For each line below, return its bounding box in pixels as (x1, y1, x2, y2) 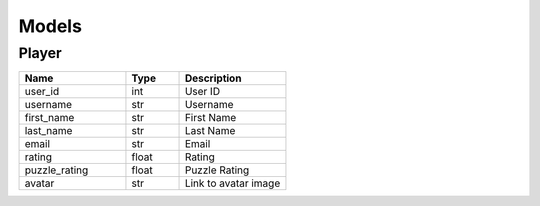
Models (18, 15, 82, 37)
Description (184, 71, 242, 85)
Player (18, 44, 62, 62)
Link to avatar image (184, 176, 281, 190)
